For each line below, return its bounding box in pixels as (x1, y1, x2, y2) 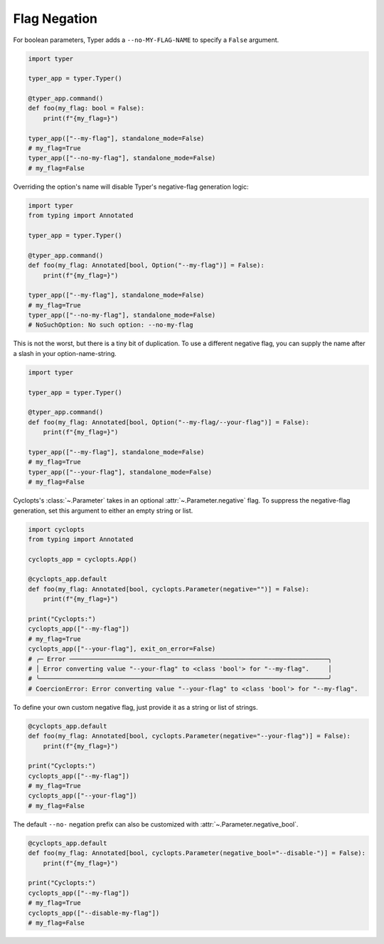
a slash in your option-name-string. (13, 349, 117, 357)
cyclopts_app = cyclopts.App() (28, 555, 138, 563)
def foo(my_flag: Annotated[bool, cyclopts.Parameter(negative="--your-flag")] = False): (28, 732, 351, 740)
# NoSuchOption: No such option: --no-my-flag (28, 321, 193, 329)
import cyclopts (28, 525, 85, 533)
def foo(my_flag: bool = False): (28, 104, 145, 112)
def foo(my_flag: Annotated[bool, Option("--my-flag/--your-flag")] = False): (28, 418, 309, 426)
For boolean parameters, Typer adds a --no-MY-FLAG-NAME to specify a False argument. (13, 36, 279, 44)
